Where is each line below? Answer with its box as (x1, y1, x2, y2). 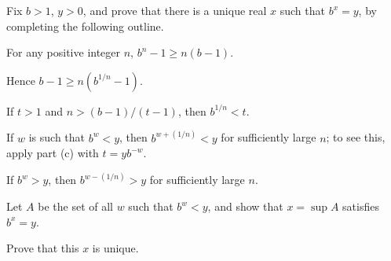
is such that (28, 129, 86, 145)
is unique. (92, 240, 139, 256)
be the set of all (38, 198, 113, 215)
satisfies (342, 198, 379, 215)
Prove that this (6, 240, 79, 256)
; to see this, (326, 129, 386, 145)
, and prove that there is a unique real (82, 2, 267, 18)
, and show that (207, 198, 283, 215)
